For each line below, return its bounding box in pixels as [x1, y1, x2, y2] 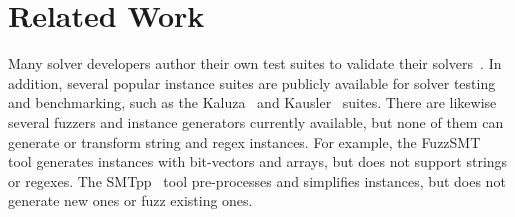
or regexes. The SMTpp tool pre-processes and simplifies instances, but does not [8, 170, 506, 191]
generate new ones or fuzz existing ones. [8, 190, 253, 211]
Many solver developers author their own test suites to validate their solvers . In [8, 53, 502, 74]
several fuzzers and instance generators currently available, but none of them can [8, 111, 504, 132]
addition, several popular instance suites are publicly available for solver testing [8, 72, 496, 93]
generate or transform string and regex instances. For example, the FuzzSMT [8, 131, 481, 152]
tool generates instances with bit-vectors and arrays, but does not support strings [8, 151, 508, 172]
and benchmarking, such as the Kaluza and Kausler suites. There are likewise [8, 92, 497, 113]
